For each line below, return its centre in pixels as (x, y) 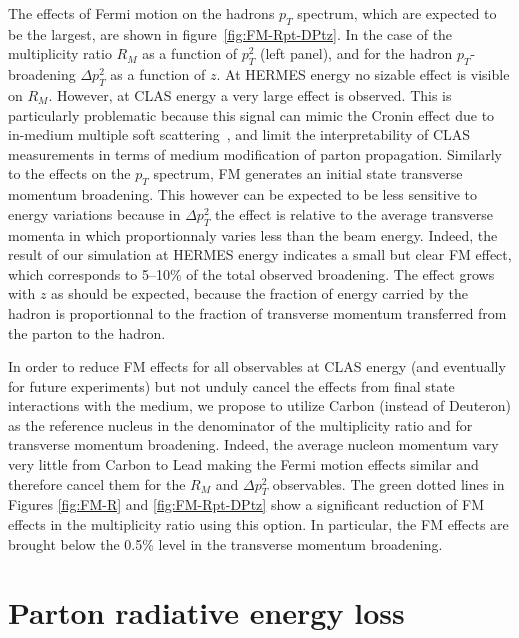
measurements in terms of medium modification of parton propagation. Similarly (255, 153)
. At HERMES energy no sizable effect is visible (363, 74)
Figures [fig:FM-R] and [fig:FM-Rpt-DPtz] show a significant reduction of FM (246, 504)
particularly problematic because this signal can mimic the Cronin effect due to (251, 114)
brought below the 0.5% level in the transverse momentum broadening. (225, 543)
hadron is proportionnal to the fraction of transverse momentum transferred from (257, 312)
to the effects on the (69, 173)
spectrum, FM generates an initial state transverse (308, 173)
